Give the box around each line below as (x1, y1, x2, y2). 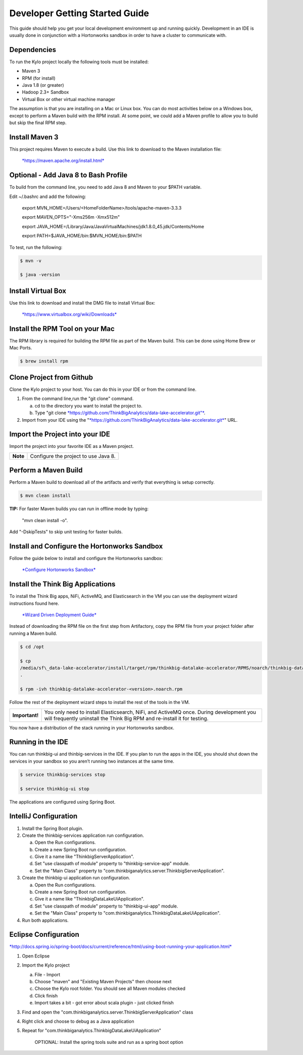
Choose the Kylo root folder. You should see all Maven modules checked (34, 985, 185, 992)
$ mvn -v (20, 258, 42, 264)
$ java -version (20, 272, 61, 278)
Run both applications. (22, 917, 69, 923)
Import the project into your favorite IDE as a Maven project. (9, 443, 134, 449)
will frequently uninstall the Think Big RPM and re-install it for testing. (44, 715, 209, 722)
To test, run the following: (9, 244, 63, 250)
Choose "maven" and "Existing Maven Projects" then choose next (34, 979, 172, 985)
